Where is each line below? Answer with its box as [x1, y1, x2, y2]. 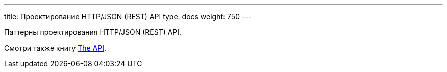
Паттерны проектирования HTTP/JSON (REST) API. [4, 28, 182, 37]
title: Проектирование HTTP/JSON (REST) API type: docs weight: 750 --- [4, 12, 252, 21]
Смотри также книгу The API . [4, 44, 107, 52]
